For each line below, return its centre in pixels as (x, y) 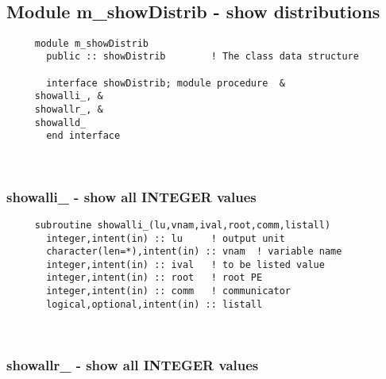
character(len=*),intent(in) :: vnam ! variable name (194, 252)
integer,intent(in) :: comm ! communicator (168, 291)
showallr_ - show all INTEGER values (133, 364)
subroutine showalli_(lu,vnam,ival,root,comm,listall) (183, 225)
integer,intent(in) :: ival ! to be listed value (185, 264)
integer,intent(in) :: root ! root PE (154, 278)
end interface (83, 136)
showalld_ (60, 123)
